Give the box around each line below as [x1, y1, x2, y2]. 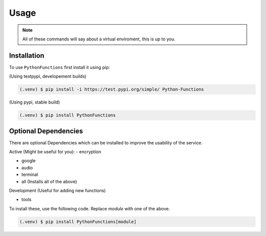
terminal [21, 171, 38, 177]
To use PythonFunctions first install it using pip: [9, 64, 110, 70]
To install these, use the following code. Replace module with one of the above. [9, 205, 170, 211]
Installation [9, 51, 44, 60]
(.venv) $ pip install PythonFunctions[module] [19, 219, 136, 224]
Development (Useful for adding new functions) [9, 188, 106, 194]
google [21, 158, 36, 164]
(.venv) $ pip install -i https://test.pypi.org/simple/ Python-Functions [19, 87, 204, 92]
